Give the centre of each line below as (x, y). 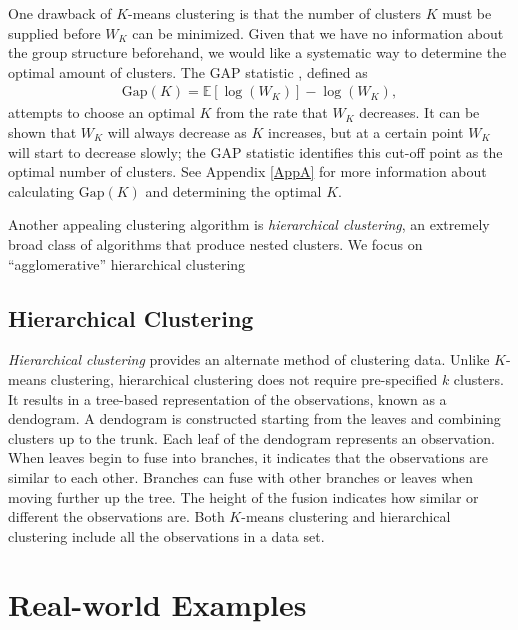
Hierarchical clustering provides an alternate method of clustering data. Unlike (249, 359)
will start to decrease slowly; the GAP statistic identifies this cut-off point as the (255, 151)
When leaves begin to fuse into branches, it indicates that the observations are (248, 457)
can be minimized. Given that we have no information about (318, 32)
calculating (41, 190)
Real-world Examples (157, 604)
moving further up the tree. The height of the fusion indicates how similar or (243, 496)
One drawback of (60, 13)
